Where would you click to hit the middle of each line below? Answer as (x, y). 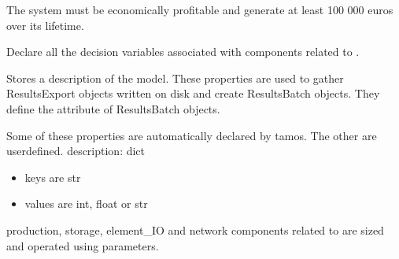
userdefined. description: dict (76, 151)
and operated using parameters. (83, 245)
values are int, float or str (86, 203)
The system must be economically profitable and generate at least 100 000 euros (200, 9)
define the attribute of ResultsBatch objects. (113, 108)
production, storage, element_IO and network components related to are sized (195, 229)
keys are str (53, 177)
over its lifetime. (45, 25)
